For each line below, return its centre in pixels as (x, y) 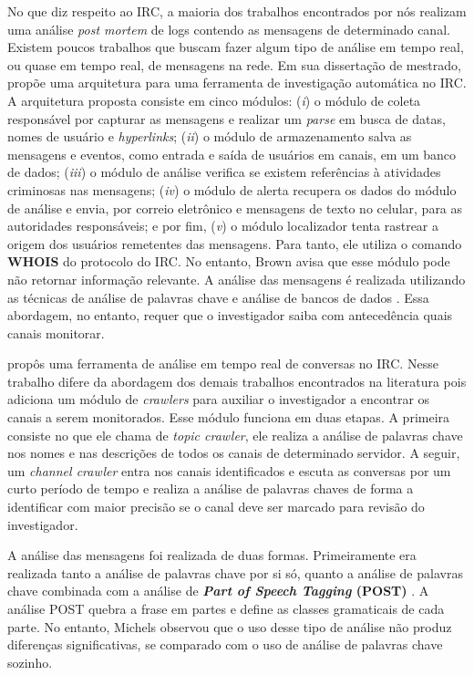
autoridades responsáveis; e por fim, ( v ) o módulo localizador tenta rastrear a (223, 226)
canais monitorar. (56, 332)
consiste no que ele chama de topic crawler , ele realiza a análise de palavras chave (235, 435)
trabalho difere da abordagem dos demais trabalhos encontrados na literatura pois (237, 381)
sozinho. (30, 662)
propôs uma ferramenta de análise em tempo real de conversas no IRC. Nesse (223, 363)
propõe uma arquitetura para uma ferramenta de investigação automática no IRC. (237, 83)
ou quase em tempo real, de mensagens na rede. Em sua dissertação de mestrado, (234, 64)
